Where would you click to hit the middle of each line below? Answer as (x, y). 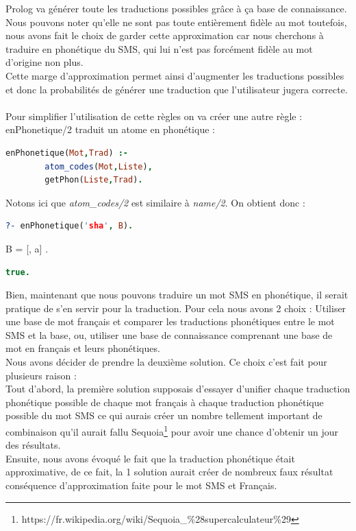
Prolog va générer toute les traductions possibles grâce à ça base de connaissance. (176, 8)
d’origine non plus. (44, 62)
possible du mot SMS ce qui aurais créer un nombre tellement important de (164, 415)
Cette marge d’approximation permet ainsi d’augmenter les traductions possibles (175, 75)
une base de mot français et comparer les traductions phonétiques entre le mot (170, 321)
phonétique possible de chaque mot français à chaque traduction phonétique (165, 402)
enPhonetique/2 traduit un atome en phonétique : (110, 129)
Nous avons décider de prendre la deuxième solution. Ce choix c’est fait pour (166, 362)
